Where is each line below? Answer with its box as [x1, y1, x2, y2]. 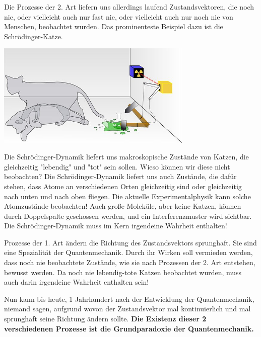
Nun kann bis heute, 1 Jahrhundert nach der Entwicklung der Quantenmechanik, [4, 293, 254, 304]
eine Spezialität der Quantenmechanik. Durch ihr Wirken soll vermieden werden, [4, 247, 253, 258]
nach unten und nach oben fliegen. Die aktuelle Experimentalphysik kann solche [4, 191, 251, 201]
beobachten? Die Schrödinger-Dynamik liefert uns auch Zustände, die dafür [4, 171, 237, 182]
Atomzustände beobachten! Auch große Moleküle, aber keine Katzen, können [4, 201, 241, 211]
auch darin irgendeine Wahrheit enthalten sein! [4, 277, 149, 287]
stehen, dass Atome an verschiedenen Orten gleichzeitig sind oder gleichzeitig [4, 181, 242, 191]
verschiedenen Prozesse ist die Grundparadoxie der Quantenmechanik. [4, 323, 254, 333]
